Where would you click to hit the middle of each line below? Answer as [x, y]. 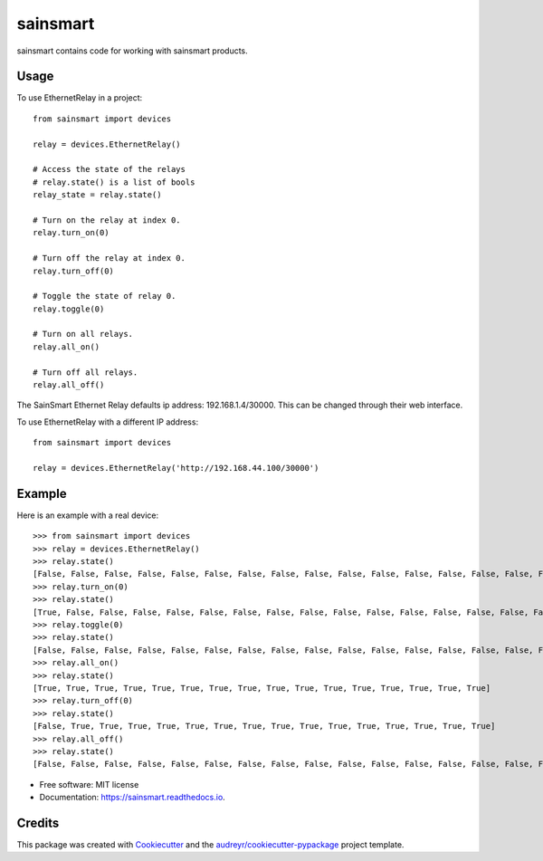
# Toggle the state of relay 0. [105, 296]
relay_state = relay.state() [97, 195]
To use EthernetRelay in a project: [80, 98]
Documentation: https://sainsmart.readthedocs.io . [132, 798]
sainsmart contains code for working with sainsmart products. [132, 51]
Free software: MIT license [89, 784]
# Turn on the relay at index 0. [107, 220]
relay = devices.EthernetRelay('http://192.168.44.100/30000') [176, 468]
